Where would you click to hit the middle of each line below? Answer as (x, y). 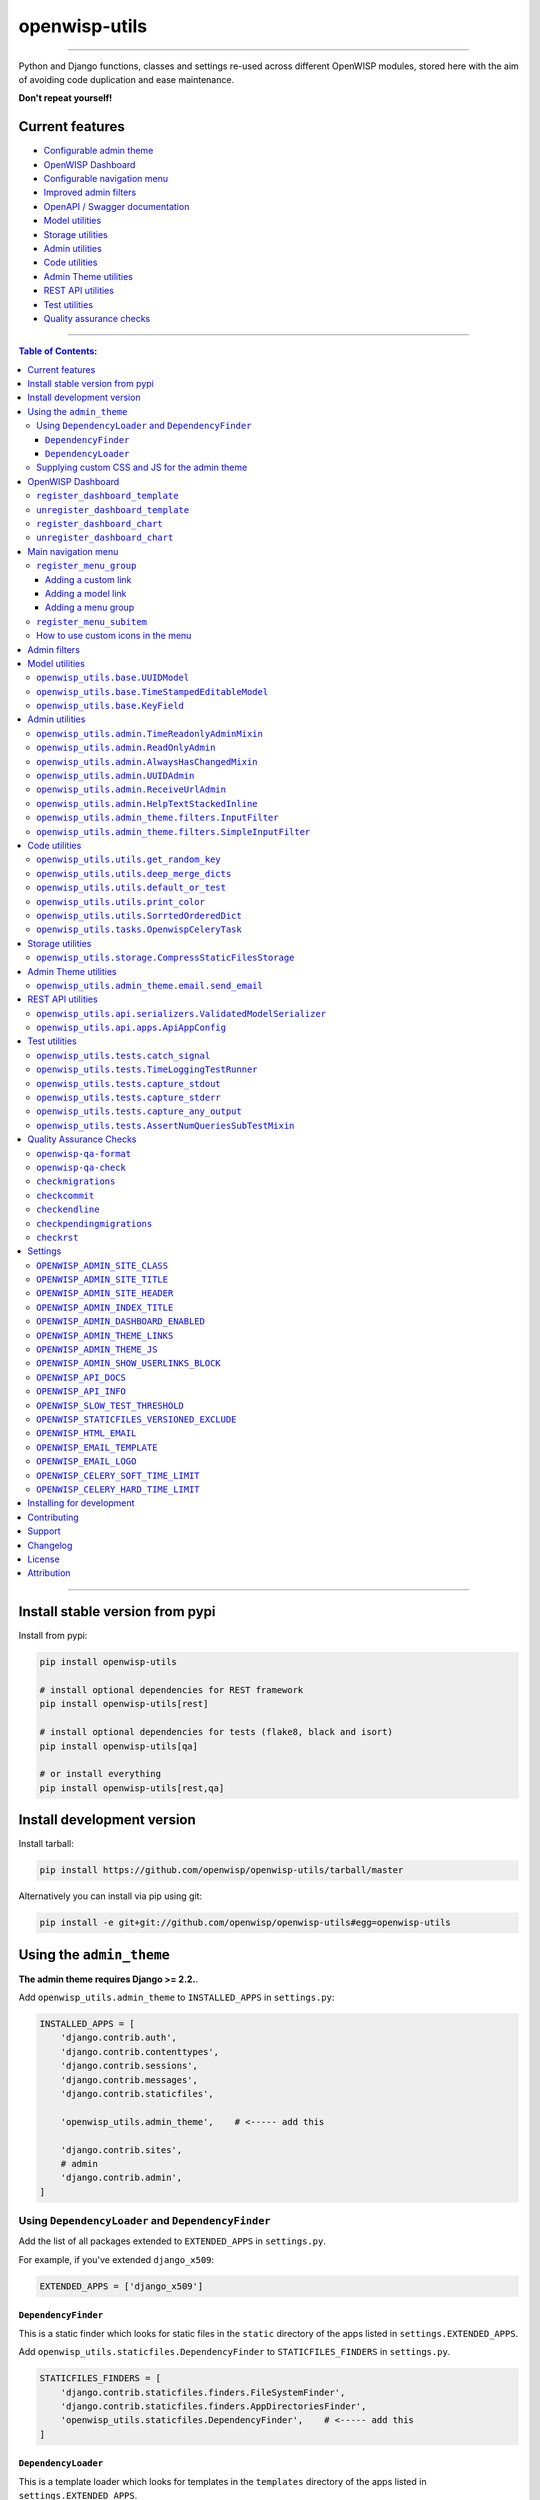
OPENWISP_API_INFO (81, 1391)
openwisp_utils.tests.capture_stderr (129, 1098)
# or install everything (100, 1774)
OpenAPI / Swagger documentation (116, 206)
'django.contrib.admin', (121, 2178)
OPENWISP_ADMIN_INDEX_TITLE (105, 1307)
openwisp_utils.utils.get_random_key (129, 859)
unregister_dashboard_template (113, 509)
